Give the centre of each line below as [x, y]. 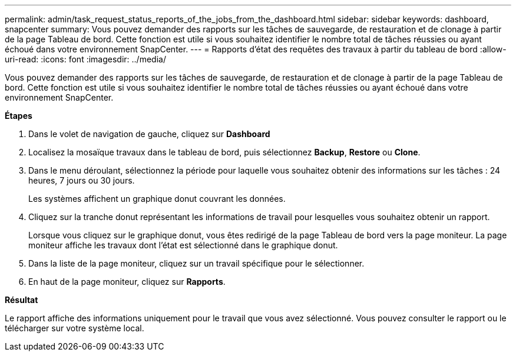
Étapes [19, 116]
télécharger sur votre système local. [75, 328]
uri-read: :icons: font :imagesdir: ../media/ [85, 59]
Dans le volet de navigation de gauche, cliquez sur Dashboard [149, 134]
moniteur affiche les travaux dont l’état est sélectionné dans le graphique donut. [183, 245]
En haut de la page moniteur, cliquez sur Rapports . [127, 282]
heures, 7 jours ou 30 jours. [82, 180]
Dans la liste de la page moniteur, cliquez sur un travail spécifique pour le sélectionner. [196, 263]
